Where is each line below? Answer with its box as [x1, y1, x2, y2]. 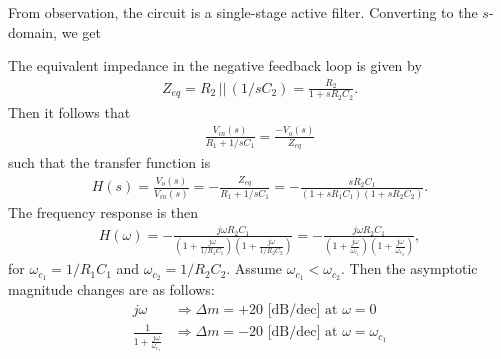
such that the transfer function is [8, 151, 211, 172]
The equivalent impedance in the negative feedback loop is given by [8, 55, 422, 76]
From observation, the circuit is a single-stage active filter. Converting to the [8, 2, 478, 22]
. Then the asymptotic [340, 258, 478, 279]
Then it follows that [8, 101, 131, 122]
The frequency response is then [8, 201, 199, 222]
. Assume [226, 258, 283, 279]
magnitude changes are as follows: [8, 279, 215, 300]
